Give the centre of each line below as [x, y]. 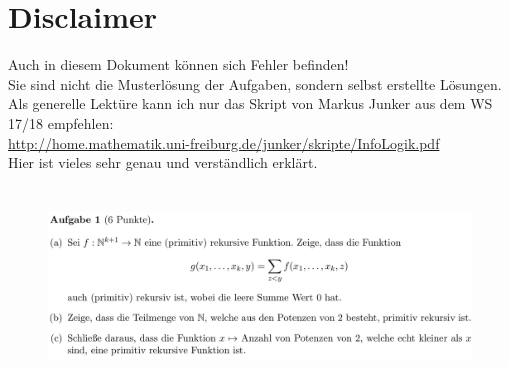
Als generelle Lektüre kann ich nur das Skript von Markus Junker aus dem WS [250, 103]
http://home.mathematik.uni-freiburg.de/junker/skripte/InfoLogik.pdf [224, 142]
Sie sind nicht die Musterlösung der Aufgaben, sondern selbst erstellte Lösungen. [255, 83]
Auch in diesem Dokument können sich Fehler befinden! [178, 64]
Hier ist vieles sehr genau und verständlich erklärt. [163, 162]
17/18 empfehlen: [61, 122]
